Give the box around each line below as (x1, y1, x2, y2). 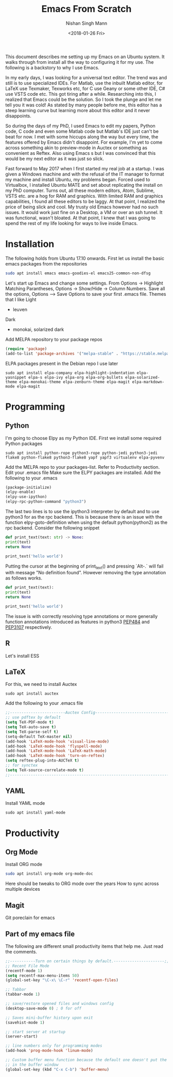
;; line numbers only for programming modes (5, 1043, 102, 1049)
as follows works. (5, 575, 43, 581)
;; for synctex (5, 763, 38, 768)
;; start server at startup (5, 1029, 66, 1034)
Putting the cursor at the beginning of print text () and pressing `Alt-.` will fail (5, 563, 164, 570)
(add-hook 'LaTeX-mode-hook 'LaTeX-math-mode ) (5, 748, 107, 754)
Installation (5, 238, 55, 250)
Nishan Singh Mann (65, 20, 108, 26)
